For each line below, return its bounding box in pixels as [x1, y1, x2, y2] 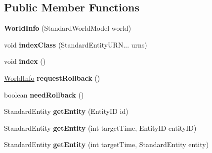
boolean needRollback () [4, 89, 84, 100]
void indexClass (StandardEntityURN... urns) [4, 39, 147, 50]
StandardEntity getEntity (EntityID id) [4, 106, 128, 116]
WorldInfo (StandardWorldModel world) [4, 23, 131, 33]
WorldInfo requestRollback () [4, 72, 100, 83]
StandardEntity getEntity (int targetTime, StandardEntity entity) [4, 139, 209, 150]
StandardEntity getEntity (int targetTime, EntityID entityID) [4, 122, 197, 133]
